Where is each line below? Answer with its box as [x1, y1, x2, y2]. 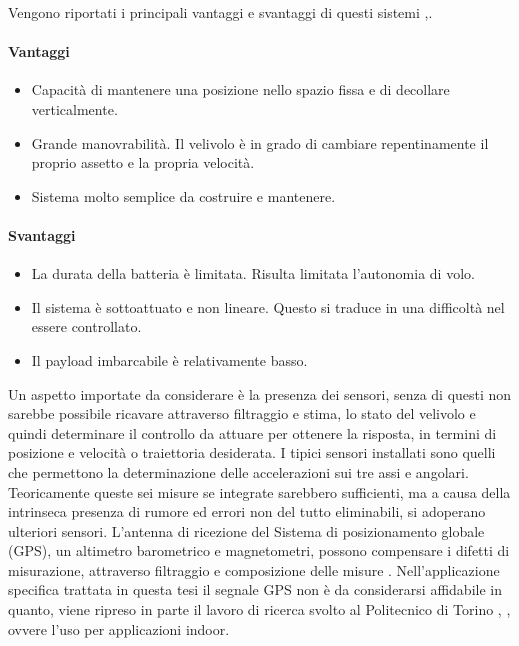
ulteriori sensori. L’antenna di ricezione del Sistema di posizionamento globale [8, 520, 485, 541]
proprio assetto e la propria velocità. [31, 152, 255, 173]
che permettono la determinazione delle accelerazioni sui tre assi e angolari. [8, 461, 469, 482]
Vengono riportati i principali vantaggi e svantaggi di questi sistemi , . [8, 2, 433, 22]
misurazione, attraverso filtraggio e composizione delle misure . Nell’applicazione [8, 559, 500, 580]
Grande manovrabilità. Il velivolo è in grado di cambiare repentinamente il [31, 132, 489, 153]
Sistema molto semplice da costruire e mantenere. [31, 185, 336, 206]
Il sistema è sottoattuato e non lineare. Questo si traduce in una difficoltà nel [31, 296, 505, 317]
